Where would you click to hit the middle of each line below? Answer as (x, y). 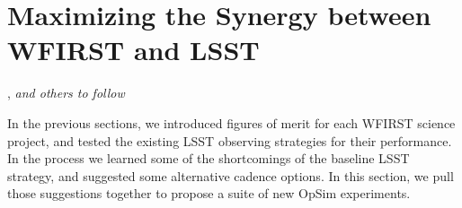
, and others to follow (66, 93)
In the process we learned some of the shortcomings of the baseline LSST (209, 158)
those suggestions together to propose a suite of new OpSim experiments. (209, 193)
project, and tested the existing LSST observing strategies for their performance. (230, 140)
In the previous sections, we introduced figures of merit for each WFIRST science (231, 122)
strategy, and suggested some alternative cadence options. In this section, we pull (231, 175)
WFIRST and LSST (133, 50)
